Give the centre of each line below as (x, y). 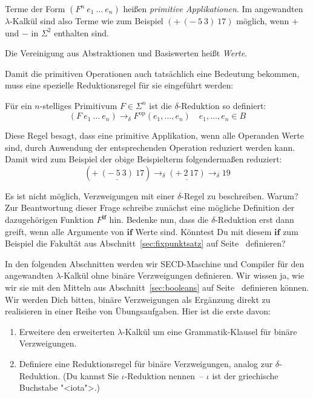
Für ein (18, 105)
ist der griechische (245, 375)
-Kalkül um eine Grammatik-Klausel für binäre (210, 331)
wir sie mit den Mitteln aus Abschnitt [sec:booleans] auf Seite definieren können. (157, 287)
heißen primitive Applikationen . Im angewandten (213, 8)
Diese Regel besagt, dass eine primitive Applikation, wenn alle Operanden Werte (154, 135)
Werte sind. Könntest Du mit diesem (203, 231)
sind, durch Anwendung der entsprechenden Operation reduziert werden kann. (150, 147)
